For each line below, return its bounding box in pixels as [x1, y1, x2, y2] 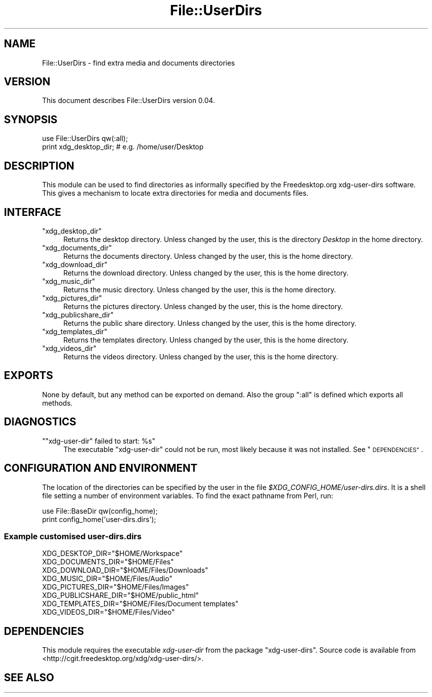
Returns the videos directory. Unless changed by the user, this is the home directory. [63, 352, 338, 361]
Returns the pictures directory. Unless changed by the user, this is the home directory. [63, 302, 343, 311]
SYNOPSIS [4, 113, 58, 126]
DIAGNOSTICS [4, 416, 76, 428]
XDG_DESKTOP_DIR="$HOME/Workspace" [42, 549, 183, 558]
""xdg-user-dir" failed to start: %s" [42, 436, 155, 445]
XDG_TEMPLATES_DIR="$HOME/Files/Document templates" [42, 599, 239, 608]
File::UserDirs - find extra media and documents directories [42, 58, 235, 67]
